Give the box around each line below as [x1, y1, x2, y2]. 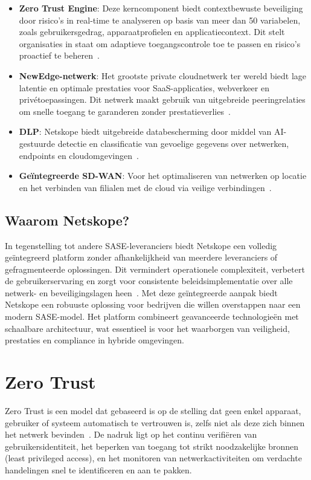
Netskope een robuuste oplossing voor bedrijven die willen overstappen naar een [5, 298, 301, 311]
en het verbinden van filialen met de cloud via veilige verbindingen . [19, 181, 272, 193]
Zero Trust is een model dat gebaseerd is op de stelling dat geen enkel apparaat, [5, 404, 301, 417]
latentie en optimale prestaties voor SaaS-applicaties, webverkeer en [19, 81, 269, 94]
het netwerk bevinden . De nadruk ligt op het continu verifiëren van [5, 428, 257, 441]
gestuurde [19, 137, 56, 149]
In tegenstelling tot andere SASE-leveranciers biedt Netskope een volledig [5, 239, 277, 251]
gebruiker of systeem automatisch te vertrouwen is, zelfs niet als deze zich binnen [5, 416, 305, 429]
